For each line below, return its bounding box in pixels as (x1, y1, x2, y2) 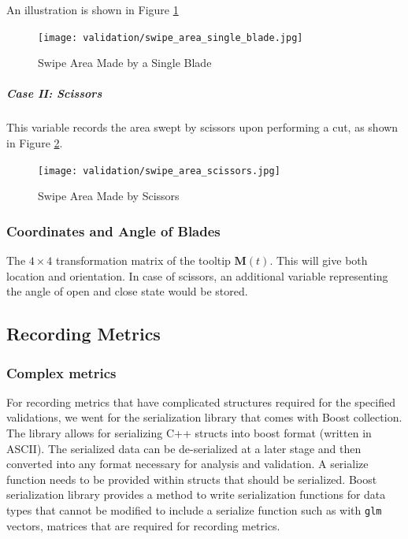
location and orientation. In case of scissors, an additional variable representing (6, 267, 388, 284)
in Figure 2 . (6, 135, 63, 151)
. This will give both (269, 252, 368, 269)
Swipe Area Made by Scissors (38, 188, 180, 204)
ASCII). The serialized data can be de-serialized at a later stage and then (6, 440, 362, 456)
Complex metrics (6, 362, 117, 382)
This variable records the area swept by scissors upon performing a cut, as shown (6, 119, 399, 136)
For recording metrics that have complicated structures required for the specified (6, 393, 395, 410)
